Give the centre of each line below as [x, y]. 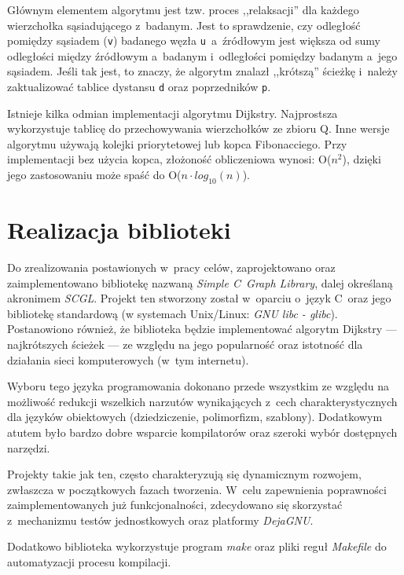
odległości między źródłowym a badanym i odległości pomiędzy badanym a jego [202, 55]
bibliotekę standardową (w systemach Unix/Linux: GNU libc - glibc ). [173, 313]
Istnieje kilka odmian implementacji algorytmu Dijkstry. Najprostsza [173, 113]
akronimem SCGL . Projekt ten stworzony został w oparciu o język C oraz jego [199, 298]
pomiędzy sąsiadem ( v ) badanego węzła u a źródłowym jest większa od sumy [194, 40]
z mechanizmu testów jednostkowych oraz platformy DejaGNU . [160, 520]
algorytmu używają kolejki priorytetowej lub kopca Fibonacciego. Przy [177, 143]
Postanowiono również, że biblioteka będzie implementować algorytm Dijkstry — [202, 329]
